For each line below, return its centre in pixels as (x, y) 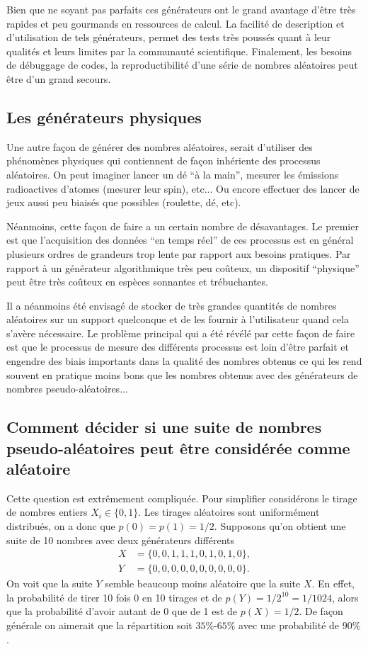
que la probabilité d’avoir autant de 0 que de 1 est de (122, 611)
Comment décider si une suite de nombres (164, 427)
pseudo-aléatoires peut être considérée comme (178, 447)
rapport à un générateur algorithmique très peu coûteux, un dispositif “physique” (183, 267)
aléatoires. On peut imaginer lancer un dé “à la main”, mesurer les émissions (173, 174)
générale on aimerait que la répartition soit (99, 625)
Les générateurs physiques (104, 117)
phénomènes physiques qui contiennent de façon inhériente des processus (163, 160)
